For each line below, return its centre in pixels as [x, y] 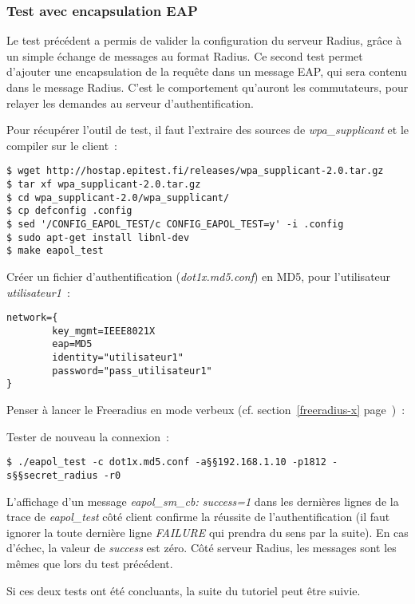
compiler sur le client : [62, 145]
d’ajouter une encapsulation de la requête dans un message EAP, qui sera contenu [207, 71]
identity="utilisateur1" [118, 358]
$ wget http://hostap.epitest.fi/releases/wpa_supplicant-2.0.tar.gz [195, 171]
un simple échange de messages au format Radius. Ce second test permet [185, 55]
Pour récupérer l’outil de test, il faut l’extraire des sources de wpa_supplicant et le [208, 130]
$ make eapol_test [55, 251]
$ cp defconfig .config [69, 211]
